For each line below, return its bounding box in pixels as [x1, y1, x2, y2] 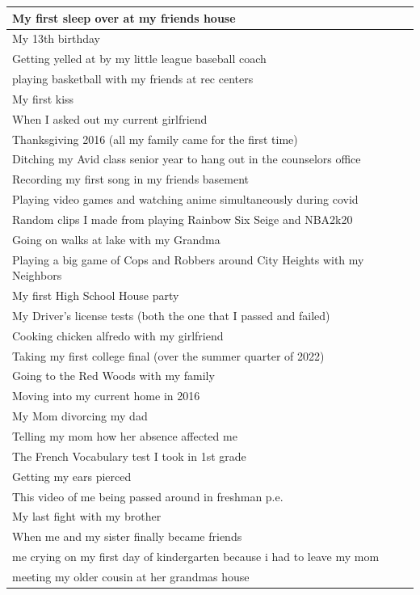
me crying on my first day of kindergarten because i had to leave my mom [12, 548, 380, 565]
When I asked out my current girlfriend [12, 110, 208, 127]
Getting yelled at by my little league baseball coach [12, 50, 267, 67]
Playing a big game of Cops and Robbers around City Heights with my [12, 251, 364, 268]
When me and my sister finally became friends [12, 528, 242, 545]
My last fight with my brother [12, 508, 162, 525]
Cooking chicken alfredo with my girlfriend [12, 327, 224, 344]
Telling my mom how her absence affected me [12, 427, 237, 444]
